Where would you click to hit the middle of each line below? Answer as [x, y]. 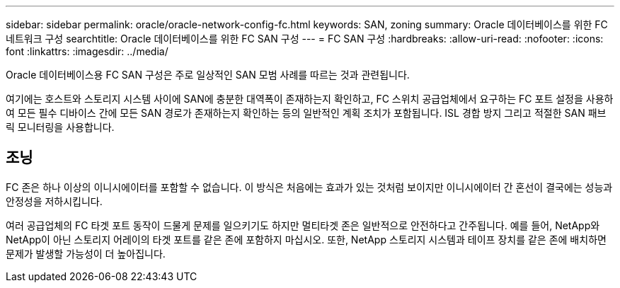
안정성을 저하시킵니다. [54, 201]
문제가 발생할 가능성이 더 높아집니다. [86, 253]
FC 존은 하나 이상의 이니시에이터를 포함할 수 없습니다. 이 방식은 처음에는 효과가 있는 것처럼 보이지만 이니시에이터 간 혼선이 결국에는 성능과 [309, 187]
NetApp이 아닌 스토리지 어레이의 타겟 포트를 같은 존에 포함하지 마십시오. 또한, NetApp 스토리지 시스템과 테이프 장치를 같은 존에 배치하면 [306, 239]
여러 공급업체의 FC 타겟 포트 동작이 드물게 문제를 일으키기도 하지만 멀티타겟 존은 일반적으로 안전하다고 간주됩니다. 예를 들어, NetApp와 [303, 225]
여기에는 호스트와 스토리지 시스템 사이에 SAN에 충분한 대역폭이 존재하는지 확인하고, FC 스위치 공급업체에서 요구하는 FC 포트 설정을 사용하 [310, 99]
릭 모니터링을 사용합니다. [60, 127]
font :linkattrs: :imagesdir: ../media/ [87, 51]
